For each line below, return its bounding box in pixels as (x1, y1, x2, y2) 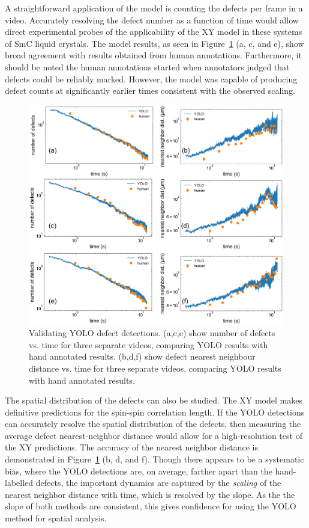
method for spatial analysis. (5, 512, 107, 524)
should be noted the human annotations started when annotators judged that (5, 60, 290, 73)
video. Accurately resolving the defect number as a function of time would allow (5, 13, 299, 26)
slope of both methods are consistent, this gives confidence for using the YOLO (5, 500, 296, 512)
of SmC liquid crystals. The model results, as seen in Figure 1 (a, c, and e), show (5, 37, 304, 49)
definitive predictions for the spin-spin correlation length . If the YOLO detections (5, 405, 305, 418)
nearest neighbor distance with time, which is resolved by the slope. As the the (5, 488, 295, 500)
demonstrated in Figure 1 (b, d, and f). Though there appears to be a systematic (5, 453, 304, 465)
